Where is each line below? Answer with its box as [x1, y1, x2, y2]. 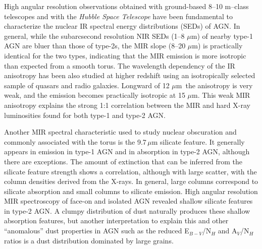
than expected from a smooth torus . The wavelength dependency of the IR [4, 60, 235, 71]
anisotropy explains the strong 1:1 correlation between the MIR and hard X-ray [4, 99, 250, 110]
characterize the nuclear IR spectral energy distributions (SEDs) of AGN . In [4, 21, 240, 31]
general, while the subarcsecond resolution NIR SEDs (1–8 [4, 30, 185, 41]
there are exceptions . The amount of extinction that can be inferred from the [4, 156, 242, 166]
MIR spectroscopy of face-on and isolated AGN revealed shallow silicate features [4, 196, 253, 206]
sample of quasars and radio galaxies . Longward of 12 [4, 80, 170, 90]
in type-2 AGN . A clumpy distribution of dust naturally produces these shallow [4, 205, 250, 216]
